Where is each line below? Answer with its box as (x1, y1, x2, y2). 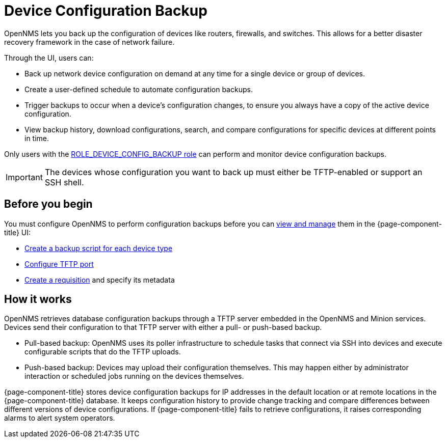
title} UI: (4, 228, 31, 237)
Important (6, 172, 43, 182)
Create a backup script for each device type (24, 243, 173, 253)
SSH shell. (44, 177, 84, 187)
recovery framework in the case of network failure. (4, 37, 175, 46)
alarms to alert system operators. (4, 413, 115, 423)
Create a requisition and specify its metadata (24, 275, 175, 284)
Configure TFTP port (24, 259, 94, 268)
